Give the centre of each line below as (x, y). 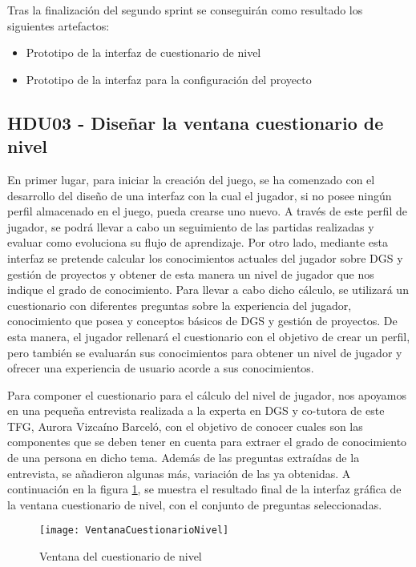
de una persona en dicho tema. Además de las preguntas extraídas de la (184, 458)
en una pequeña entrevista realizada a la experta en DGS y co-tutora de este (196, 410)
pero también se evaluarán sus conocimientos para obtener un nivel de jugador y (205, 352)
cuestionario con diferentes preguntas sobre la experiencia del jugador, (180, 305)
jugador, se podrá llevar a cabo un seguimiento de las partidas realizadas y (191, 226)
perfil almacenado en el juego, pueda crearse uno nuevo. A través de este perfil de (207, 211)
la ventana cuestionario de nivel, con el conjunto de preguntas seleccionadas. (195, 504)
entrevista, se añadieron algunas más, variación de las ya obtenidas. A (179, 473)
